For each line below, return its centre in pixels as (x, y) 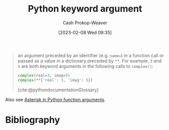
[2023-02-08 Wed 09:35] (85, 32)
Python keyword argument (85, 9)
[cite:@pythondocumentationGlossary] (58, 90)
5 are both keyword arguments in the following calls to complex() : (85, 66)
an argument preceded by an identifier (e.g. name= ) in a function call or (91, 55)
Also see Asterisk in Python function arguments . (55, 99)
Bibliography (33, 120)
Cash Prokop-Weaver (85, 23)
